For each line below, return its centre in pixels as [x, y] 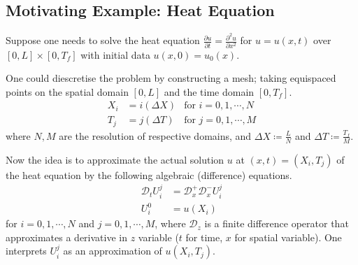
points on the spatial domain [67, 91]
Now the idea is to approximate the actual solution [115, 159]
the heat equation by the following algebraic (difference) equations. [149, 174]
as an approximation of [113, 251]
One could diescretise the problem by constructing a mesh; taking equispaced [171, 78]
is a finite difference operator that [277, 223]
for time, [204, 237]
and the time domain [209, 91]
